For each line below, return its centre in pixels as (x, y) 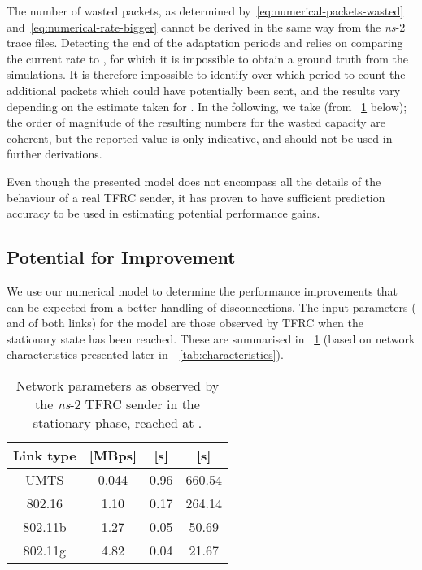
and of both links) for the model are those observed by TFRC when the (185, 323)
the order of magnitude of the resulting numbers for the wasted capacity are (196, 122)
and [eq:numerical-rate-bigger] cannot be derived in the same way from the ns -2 (206, 26)
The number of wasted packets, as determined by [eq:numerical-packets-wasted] (205, 11)
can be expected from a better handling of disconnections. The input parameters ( (211, 307)
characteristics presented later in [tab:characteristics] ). (145, 354)
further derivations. (54, 154)
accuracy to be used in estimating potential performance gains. (163, 213)
